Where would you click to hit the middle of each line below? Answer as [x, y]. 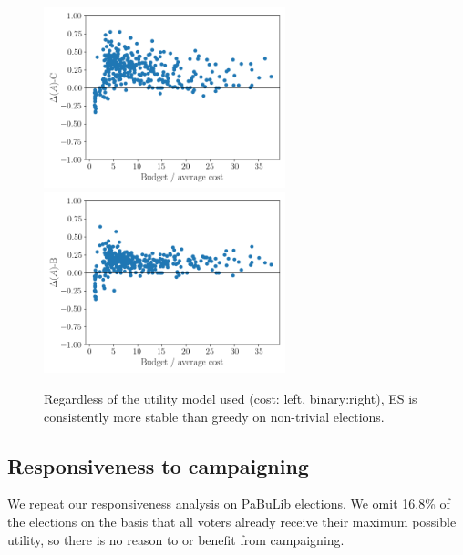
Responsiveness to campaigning [158, 465]
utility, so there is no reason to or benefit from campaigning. [176, 539]
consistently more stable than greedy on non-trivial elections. [214, 416]
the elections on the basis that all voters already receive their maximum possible [232, 522]
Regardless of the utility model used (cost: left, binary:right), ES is [231, 399]
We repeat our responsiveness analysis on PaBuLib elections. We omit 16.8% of [229, 504]
